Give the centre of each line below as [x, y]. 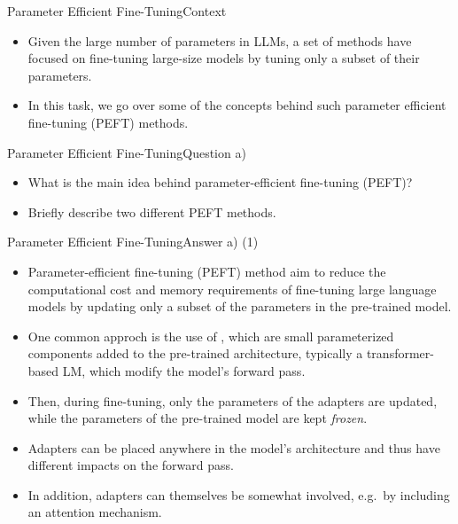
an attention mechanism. [95, 512]
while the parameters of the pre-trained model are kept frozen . [198, 418]
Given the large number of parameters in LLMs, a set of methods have [220, 40]
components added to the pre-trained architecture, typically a [195, 353]
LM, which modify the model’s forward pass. [184, 370]
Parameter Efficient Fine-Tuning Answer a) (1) [133, 242]
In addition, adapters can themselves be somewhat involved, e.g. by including [239, 494]
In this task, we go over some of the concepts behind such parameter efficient [237, 105]
